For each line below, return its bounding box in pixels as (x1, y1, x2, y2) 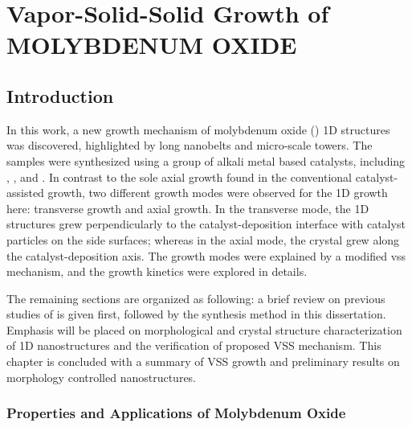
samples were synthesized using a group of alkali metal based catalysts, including (6, 152, 406, 169)
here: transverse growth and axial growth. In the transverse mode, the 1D (6, 199, 369, 216)
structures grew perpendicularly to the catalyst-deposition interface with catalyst (6, 216, 406, 232)
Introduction (6, 83, 114, 108)
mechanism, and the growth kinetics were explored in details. (6, 263, 308, 280)
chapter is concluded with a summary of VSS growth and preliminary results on (6, 353, 400, 370)
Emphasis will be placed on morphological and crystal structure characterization (6, 321, 402, 338)
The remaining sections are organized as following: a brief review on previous (6, 289, 385, 306)
